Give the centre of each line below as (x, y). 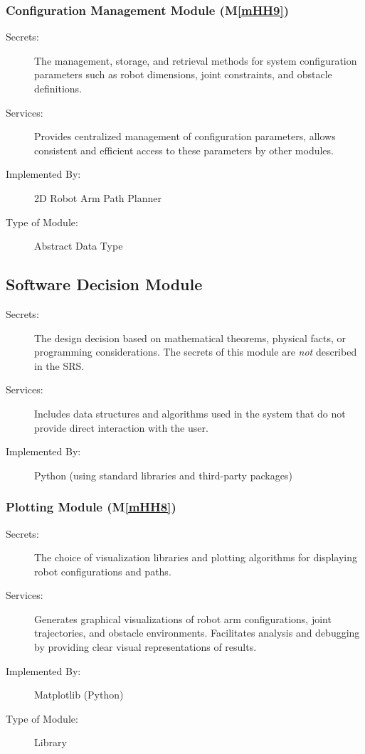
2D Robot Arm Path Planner (98, 197)
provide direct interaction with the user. (121, 427)
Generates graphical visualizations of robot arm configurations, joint (183, 618)
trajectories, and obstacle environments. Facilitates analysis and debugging (197, 633)
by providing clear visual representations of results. (146, 647)
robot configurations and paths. (103, 571)
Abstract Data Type (79, 246)
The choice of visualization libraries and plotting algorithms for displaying (196, 557)
